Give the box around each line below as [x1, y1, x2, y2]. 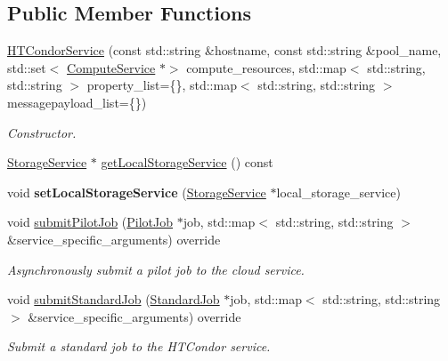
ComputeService [67, 58, 156, 76]
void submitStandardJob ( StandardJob [7, 290, 220, 309]
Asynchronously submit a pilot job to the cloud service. [7, 260, 305, 278]
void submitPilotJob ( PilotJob [7, 213, 174, 231]
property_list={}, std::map [86, 76, 237, 94]
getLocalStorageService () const [101, 153, 273, 172]
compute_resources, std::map [186, 58, 346, 76]
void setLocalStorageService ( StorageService [7, 182, 266, 201]
